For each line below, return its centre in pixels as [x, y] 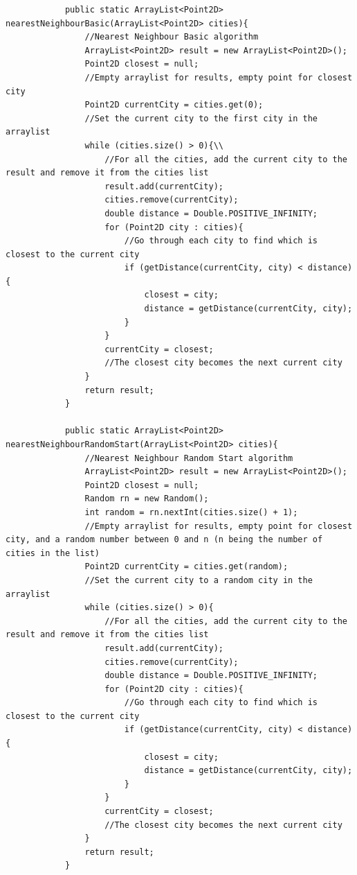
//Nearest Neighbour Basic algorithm [172, 37]
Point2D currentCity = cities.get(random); [186, 567]
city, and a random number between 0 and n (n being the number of [164, 540]
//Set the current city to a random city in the [199, 580]
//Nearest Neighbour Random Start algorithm [189, 458]
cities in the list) [53, 553]
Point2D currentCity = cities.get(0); [174, 105]
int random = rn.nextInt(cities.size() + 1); [191, 512]
